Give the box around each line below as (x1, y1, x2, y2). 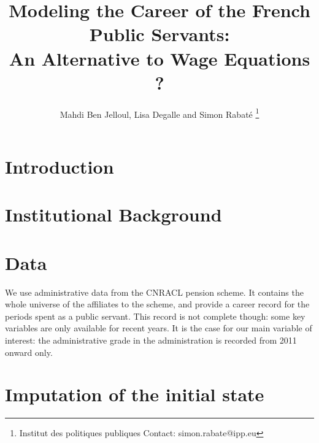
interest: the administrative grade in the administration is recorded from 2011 (5, 334, 297, 346)
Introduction (5, 153, 114, 179)
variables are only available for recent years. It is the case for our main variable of (5, 322, 312, 334)
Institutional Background (5, 202, 222, 227)
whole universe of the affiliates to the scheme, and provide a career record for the (5, 298, 310, 310)
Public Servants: (89, 21, 230, 47)
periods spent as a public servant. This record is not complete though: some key (5, 309, 306, 322)
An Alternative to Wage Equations (9, 45, 310, 71)
